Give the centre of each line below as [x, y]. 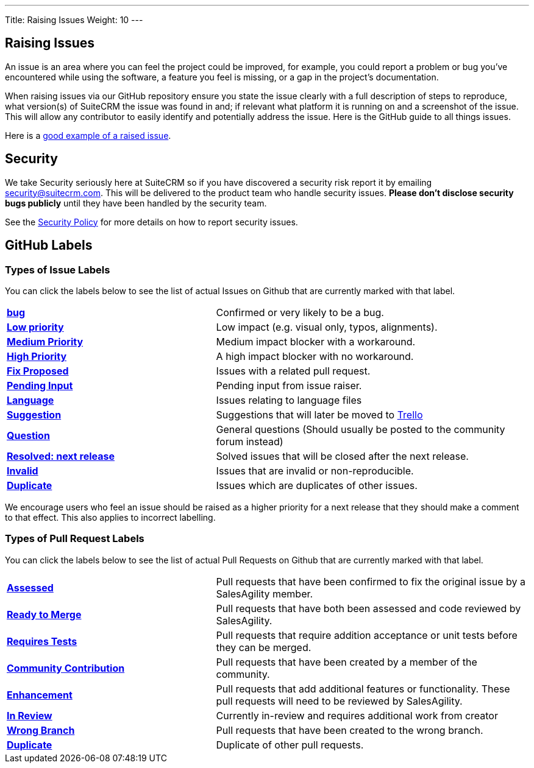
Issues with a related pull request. [293, 371]
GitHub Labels [49, 245]
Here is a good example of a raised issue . [88, 135]
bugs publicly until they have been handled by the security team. [136, 203]
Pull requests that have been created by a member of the [347, 662]
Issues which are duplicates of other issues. [317, 485]
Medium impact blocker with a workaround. [316, 341]
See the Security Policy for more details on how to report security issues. [151, 222]
